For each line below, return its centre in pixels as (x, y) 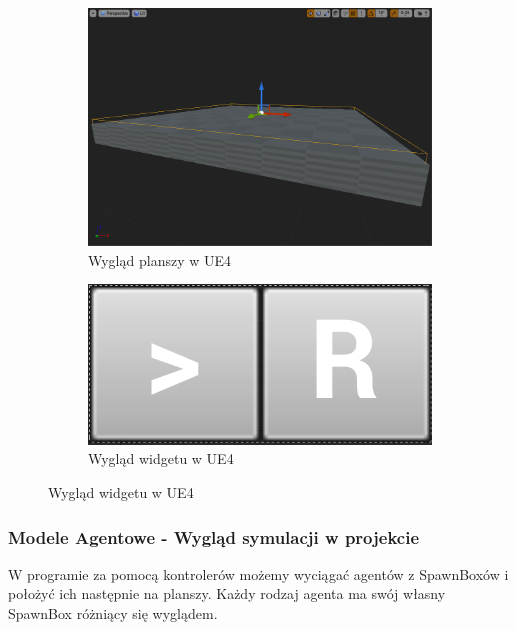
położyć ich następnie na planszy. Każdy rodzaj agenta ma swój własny (227, 593)
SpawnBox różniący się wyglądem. (113, 612)
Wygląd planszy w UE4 (160, 259)
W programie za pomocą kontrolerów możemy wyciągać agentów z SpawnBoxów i (258, 573)
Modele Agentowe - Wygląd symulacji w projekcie (214, 536)
